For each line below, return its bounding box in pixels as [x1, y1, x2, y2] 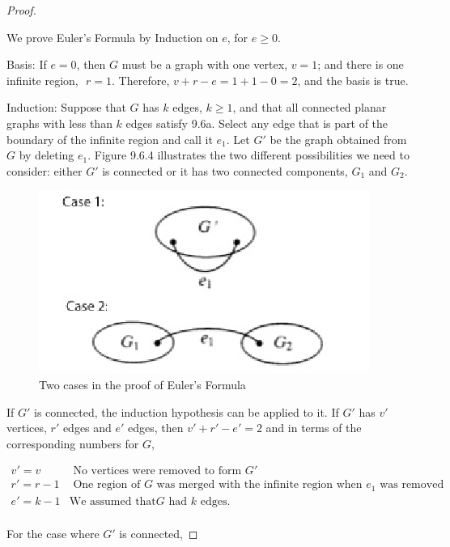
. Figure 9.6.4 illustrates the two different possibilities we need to [87, 146, 410, 163]
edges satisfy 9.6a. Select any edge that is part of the [125, 114, 388, 131]
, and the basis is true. [297, 71, 409, 88]
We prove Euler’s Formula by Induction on [6, 28, 219, 45]
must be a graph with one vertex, [121, 56, 288, 73]
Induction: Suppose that [6, 99, 126, 116]
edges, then [128, 419, 184, 436]
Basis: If [6, 56, 47, 73]
